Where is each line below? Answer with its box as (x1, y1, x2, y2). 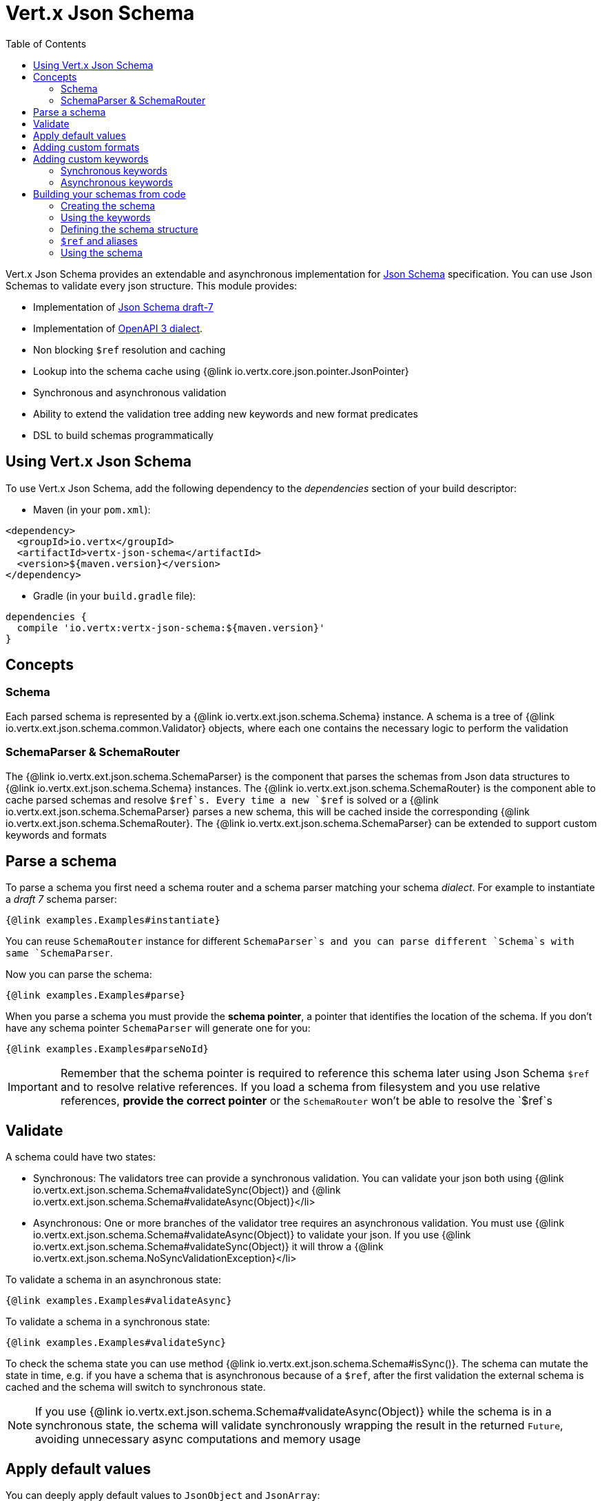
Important (8, 1080, 58, 1094)
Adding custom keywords (33, 152, 149, 165)
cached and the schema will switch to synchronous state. (6, 1381, 266, 1393)
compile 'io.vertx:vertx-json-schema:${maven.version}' (17, 622, 325, 633)
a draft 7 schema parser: (6, 893, 117, 906)
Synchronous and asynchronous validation (33, 386, 227, 398)
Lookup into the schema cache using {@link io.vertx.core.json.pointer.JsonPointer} (33, 365, 409, 377)
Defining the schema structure (61, 223, 198, 235)
